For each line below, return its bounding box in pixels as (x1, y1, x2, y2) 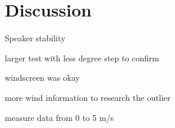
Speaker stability (5, 32, 66, 44)
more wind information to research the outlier (5, 91, 171, 103)
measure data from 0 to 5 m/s (5, 111, 114, 123)
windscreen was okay (5, 71, 80, 84)
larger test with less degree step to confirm (5, 51, 159, 64)
